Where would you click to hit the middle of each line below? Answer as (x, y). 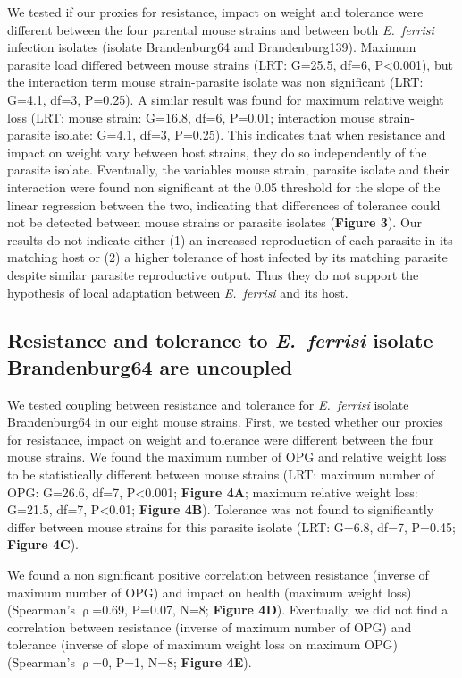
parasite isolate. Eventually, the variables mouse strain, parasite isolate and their (228, 169)
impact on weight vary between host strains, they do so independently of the (217, 152)
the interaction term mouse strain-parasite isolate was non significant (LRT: (215, 82)
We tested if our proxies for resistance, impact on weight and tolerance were (215, 12)
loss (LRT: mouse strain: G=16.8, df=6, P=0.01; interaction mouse (191, 117)
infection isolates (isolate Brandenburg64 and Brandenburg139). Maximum (212, 47)
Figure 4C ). (43, 544)
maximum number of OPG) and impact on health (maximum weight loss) (210, 592)
